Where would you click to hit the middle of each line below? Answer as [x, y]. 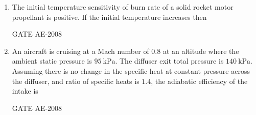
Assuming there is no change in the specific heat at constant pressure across [131, 70]
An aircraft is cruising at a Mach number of [80, 51]
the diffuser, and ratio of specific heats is [76, 81]
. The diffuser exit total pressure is [169, 61]
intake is [25, 91]
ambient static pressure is [52, 61]
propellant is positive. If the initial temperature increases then [109, 17]
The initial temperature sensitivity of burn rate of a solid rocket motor [123, 7]
